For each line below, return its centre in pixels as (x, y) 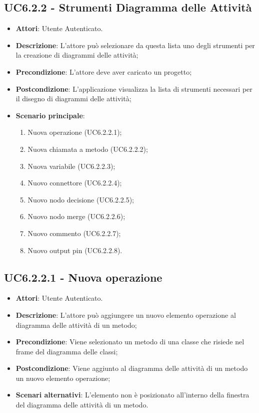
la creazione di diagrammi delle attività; (77, 55)
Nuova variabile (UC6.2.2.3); (71, 166)
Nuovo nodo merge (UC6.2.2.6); (76, 216)
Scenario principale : (50, 115)
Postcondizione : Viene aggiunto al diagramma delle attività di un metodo (132, 368)
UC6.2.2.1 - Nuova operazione (83, 277)
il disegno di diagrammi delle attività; (73, 98)
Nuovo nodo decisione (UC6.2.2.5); (81, 199)
